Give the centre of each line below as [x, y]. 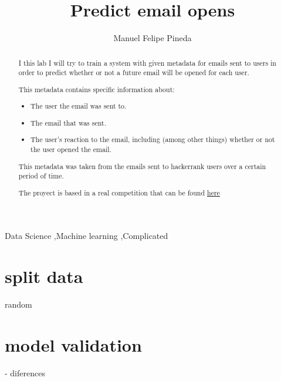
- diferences [25, 372]
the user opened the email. [71, 149]
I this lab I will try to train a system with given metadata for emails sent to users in [147, 63]
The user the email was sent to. [79, 106]
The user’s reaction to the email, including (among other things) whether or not [153, 139]
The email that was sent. [68, 122]
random [18, 304]
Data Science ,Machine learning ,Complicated [87, 236]
